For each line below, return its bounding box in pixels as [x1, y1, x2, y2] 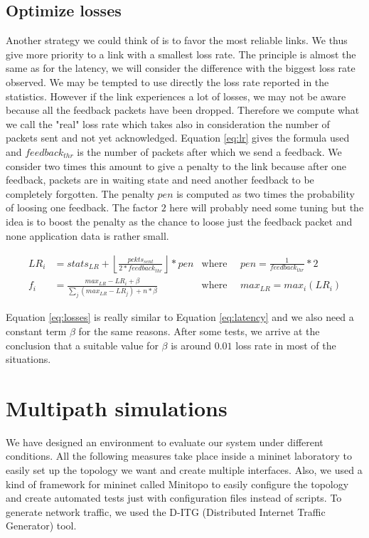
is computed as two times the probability [176, 186, 355, 201]
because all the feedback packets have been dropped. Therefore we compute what [6, 102, 360, 117]
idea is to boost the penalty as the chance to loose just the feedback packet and [6, 213, 353, 228]
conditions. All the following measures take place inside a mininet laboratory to [6, 448, 352, 463]
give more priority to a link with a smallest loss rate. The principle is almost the [6, 46, 356, 61]
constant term [6, 323, 67, 338]
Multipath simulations [6, 393, 228, 422]
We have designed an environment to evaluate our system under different [6, 434, 323, 449]
